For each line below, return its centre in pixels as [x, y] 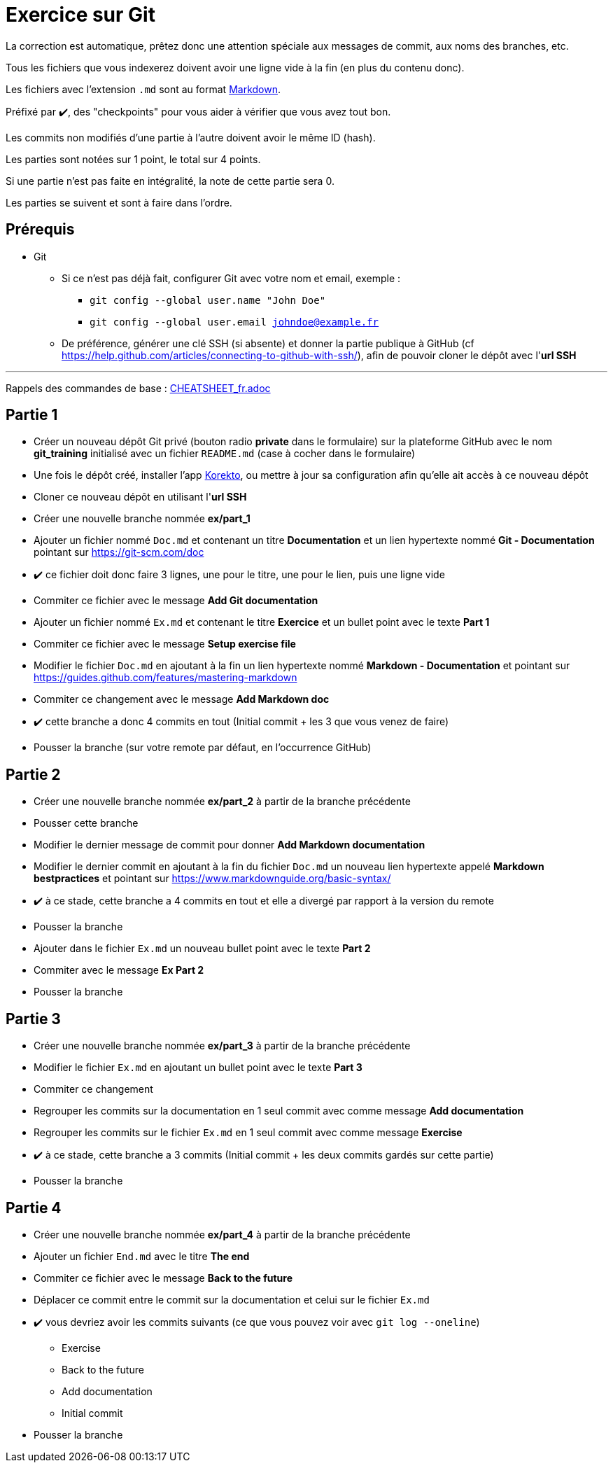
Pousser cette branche [86, 823]
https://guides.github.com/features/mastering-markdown [165, 678]
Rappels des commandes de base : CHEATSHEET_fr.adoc [138, 388]
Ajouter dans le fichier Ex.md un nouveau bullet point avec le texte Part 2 [202, 949]
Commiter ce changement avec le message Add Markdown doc [182, 699]
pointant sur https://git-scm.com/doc [119, 552]
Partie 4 [34, 1208]
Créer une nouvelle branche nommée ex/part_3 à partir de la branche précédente [222, 1046]
